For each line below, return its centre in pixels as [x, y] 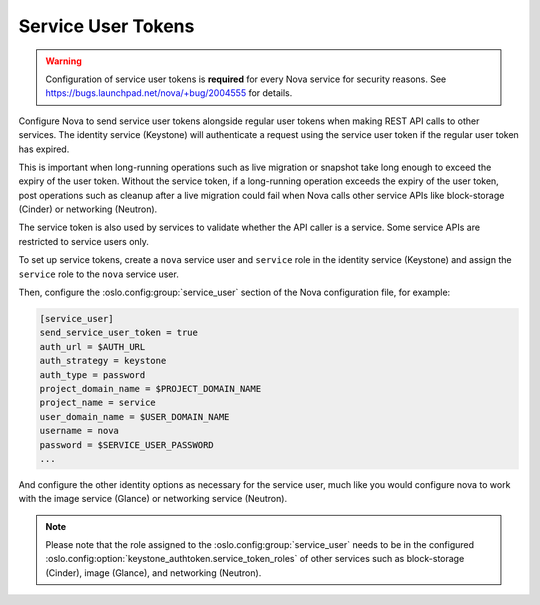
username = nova [79, 431]
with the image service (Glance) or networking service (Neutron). [153, 499]
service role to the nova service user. [98, 274]
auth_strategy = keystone [103, 361]
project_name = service [98, 403]
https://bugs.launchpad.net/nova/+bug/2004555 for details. [169, 93]
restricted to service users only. [84, 241]
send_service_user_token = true [119, 333]
